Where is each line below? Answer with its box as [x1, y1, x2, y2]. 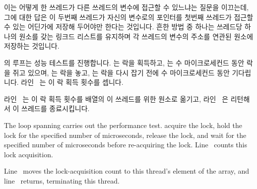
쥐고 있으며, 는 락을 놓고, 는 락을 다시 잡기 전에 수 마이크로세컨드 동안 [12, 67, 230, 77]
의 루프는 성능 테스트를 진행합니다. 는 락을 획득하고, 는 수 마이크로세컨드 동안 [4, 57, 245, 67]
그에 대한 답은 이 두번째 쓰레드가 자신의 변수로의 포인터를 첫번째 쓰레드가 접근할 [4, 11, 254, 22]
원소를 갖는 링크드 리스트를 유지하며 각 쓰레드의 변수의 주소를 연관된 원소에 [19, 31, 254, 41]
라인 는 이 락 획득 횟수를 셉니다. [21, 77, 124, 87]
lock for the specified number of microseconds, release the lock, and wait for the [4, 129, 247, 140]
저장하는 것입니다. [4, 41, 60, 51]
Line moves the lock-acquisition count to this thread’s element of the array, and [4, 166, 250, 176]
